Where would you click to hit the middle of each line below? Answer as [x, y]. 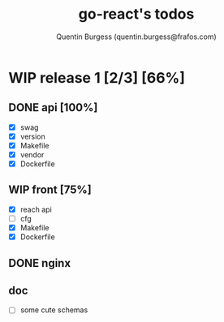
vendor [32, 154]
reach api [36, 209]
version [33, 136]
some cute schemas [54, 310]
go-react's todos [136, 14]
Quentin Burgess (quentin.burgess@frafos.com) [136, 36]
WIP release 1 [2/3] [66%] [97, 77]
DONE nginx [40, 263]
